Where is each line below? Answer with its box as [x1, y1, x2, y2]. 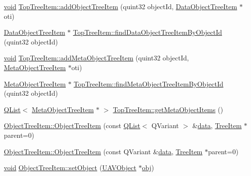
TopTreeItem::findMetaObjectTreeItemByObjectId [74, 78, 223, 88]
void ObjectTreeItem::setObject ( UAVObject [4, 162, 136, 173]
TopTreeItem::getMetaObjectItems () [113, 104, 223, 114]
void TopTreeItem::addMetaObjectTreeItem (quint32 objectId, [4, 53, 189, 63]
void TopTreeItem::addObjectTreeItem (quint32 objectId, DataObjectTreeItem [4, 1, 237, 11]
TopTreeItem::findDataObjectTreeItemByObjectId [73, 27, 222, 37]
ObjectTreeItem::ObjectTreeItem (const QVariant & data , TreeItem [4, 146, 203, 156]
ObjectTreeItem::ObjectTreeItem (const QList [4, 120, 140, 131]
